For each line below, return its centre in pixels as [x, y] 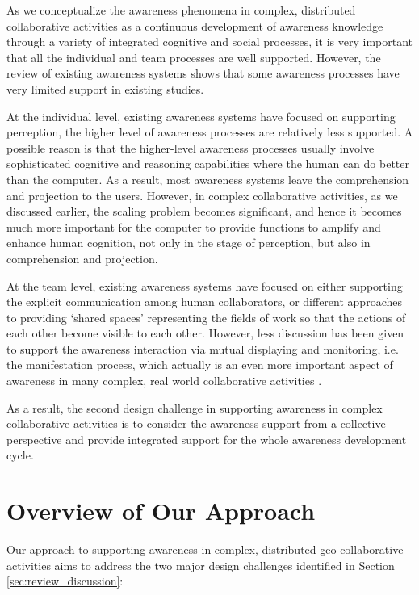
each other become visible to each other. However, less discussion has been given [205, 333]
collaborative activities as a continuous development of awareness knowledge [195, 25]
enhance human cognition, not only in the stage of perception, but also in [189, 243]
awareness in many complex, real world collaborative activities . [164, 381]
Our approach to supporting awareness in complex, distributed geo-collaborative [205, 549]
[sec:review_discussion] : [65, 581]
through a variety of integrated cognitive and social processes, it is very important [210, 42]
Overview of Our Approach [161, 511]
